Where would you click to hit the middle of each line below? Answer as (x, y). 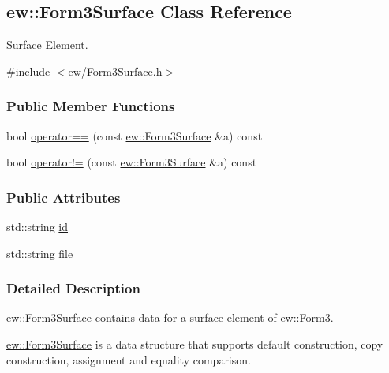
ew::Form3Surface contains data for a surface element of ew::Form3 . (170, 317)
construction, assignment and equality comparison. (129, 359)
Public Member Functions (91, 106)
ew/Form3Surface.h (115, 71)
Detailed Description (73, 288)
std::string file (40, 253)
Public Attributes (64, 197)
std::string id (37, 227)
